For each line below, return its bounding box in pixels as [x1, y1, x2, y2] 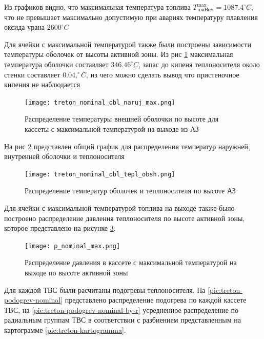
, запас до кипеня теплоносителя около [138, 58, 260, 69]
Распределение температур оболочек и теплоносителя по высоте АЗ [25, 185, 236, 196]
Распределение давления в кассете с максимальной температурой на [25, 257, 237, 268]
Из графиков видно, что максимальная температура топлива [4, 2, 191, 12]
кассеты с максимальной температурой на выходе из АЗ [25, 124, 199, 134]
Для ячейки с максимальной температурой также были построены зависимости [4, 38, 251, 49]
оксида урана [4, 22, 45, 32]
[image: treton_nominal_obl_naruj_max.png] [25, 98, 175, 106]
